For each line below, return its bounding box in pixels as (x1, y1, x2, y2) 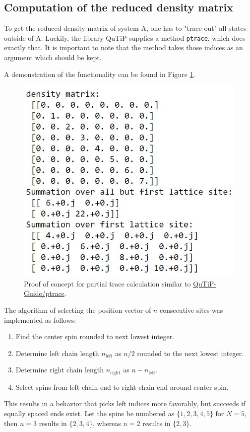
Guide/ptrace (24, 288, 64, 298)
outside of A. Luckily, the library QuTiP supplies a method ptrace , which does (4, 32, 246, 43)
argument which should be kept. (4, 52, 102, 63)
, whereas (92, 418, 121, 428)
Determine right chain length (15, 364, 104, 375)
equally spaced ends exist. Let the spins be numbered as (4, 408, 175, 419)
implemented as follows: (4, 314, 76, 325)
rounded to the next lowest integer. (137, 348, 244, 358)
